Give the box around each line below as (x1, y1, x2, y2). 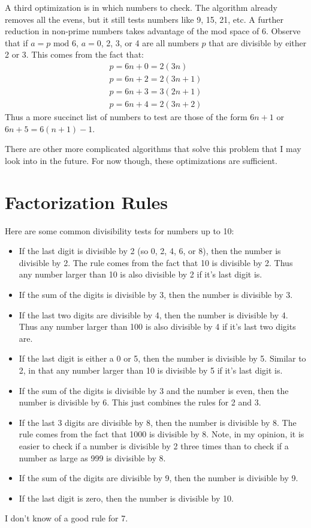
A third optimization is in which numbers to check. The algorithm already (5, 1, 277, 13)
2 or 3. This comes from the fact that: (5, 48, 144, 61)
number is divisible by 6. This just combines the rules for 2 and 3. (19, 396, 261, 408)
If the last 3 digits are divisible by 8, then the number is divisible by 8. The (19, 416, 297, 428)
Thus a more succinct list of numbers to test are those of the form (5, 111, 247, 123)
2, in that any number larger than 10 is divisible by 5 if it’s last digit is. (19, 363, 283, 376)
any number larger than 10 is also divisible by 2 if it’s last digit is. (19, 268, 262, 281)
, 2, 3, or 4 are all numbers (101, 36, 199, 49)
